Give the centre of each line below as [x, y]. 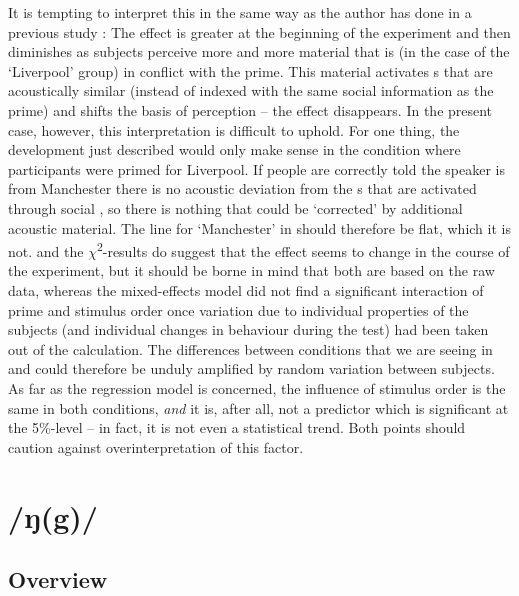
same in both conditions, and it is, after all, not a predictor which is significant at [258, 407]
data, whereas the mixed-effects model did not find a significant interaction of [246, 289]
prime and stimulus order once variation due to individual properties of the [238, 309]
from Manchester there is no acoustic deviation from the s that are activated [242, 188]
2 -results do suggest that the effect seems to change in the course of [303, 249]
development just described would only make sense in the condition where [234, 149]
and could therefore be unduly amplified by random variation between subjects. [251, 368]
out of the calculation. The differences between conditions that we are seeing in [250, 348]
